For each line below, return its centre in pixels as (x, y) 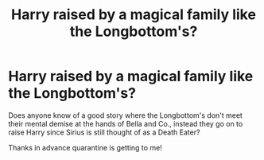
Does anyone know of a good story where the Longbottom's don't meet (125, 115)
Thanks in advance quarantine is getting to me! (85, 147)
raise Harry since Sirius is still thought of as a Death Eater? (104, 132)
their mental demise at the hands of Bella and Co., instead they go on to (126, 123)
